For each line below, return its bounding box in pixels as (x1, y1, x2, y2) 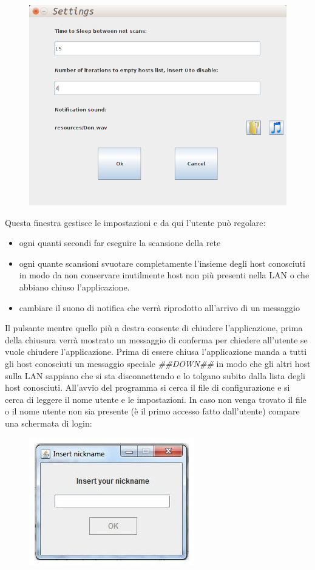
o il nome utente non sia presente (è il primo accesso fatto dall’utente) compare (5, 405, 300, 417)
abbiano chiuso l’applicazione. (19, 280, 130, 293)
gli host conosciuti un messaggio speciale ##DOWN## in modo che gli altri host (5, 357, 311, 369)
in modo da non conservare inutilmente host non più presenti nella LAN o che (19, 269, 310, 281)
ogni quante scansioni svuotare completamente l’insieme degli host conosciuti (19, 256, 305, 269)
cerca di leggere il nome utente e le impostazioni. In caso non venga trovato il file (5, 393, 307, 405)
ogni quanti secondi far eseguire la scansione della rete (19, 236, 221, 249)
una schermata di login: (5, 416, 92, 429)
